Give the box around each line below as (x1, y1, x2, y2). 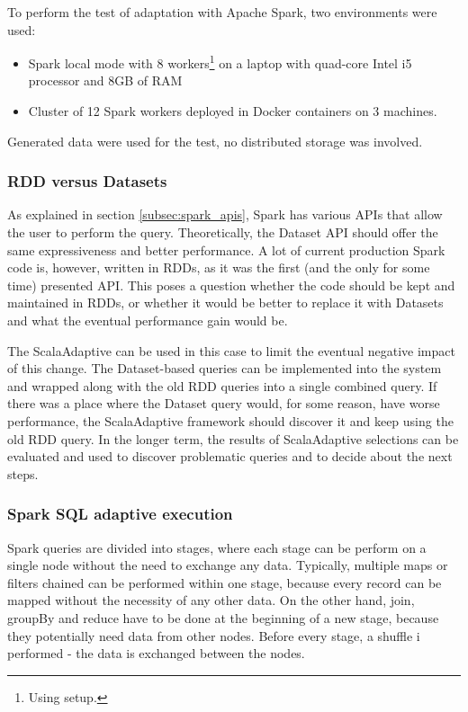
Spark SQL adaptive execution (7, 503, 233, 525)
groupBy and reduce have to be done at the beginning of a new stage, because (7, 608, 439, 627)
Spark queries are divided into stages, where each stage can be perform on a (7, 538, 427, 556)
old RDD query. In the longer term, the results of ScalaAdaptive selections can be (7, 429, 459, 448)
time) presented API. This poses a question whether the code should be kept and (7, 275, 455, 294)
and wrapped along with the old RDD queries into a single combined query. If (7, 376, 437, 395)
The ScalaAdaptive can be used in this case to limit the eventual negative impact (7, 341, 455, 360)
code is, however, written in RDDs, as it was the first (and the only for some (7, 258, 430, 277)
